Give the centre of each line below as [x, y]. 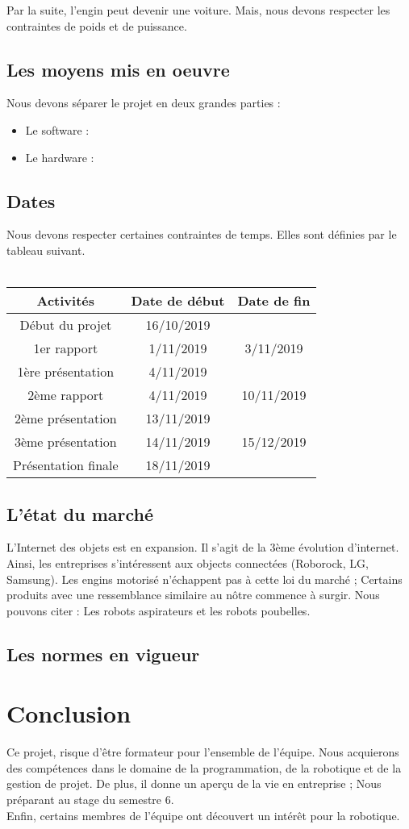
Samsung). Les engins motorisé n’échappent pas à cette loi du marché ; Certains [204, 579]
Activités [66, 301]
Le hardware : [60, 157]
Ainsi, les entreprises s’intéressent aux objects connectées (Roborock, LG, [188, 562]
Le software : [57, 129]
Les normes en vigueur [103, 654]
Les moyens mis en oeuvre [118, 69]
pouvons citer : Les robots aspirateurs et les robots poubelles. [159, 610]
